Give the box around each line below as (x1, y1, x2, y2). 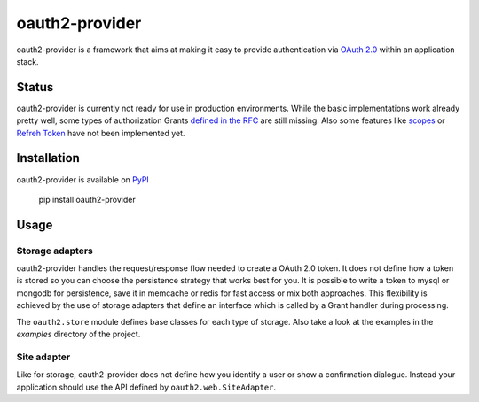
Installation (16, 151, 80, 166)
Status (16, 80, 54, 95)
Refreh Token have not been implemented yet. (16, 128, 185, 138)
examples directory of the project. (16, 329, 141, 340)
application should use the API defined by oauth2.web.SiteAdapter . (16, 382, 277, 392)
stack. (16, 56, 39, 66)
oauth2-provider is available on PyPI (16, 174, 150, 185)
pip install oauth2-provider (38, 194, 137, 205)
